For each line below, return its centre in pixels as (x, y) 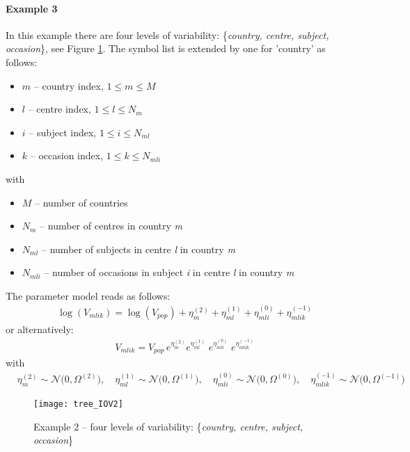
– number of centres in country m (111, 226)
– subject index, (63, 132)
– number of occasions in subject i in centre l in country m (169, 272)
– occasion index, (67, 155)
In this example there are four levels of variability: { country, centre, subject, (167, 34)
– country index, (69, 85)
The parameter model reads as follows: (88, 295)
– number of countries (81, 202)
